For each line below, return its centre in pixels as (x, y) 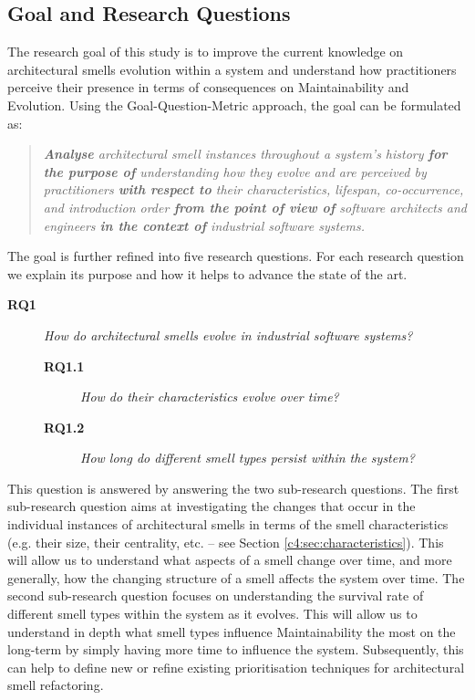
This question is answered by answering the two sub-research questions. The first (233, 488)
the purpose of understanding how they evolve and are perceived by (235, 171)
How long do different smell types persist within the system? (248, 458)
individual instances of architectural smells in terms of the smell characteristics (228, 524)
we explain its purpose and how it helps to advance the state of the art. (207, 273)
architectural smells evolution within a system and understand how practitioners (232, 69)
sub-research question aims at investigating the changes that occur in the (212, 506)
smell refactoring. (56, 685)
